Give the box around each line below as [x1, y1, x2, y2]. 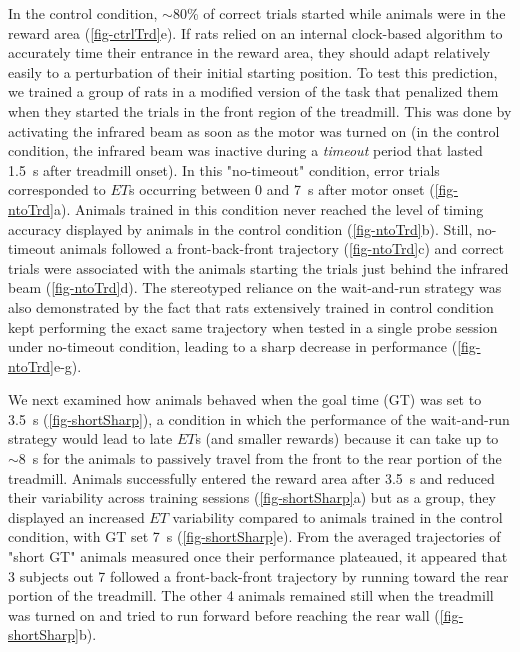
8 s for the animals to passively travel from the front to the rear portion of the [18, 448, 502, 469]
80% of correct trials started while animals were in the [172, 3, 506, 23]
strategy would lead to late [8, 428, 173, 449]
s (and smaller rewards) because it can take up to [195, 428, 499, 449]
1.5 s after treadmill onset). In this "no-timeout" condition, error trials [8, 159, 440, 180]
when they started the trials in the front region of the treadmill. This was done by [8, 100, 512, 121]
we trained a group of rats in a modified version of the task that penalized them [8, 81, 499, 102]
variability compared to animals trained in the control [172, 506, 503, 527]
